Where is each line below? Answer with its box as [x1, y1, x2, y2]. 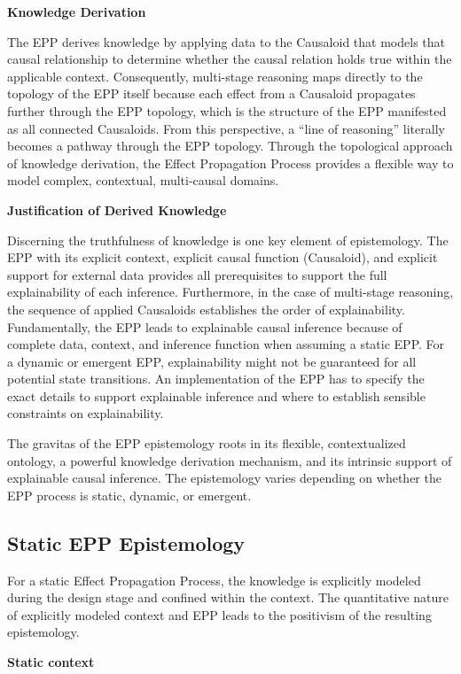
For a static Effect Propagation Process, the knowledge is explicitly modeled [7, 570, 421, 589]
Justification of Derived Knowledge [7, 200, 227, 219]
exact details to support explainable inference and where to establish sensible [7, 386, 426, 405]
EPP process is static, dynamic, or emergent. [7, 485, 252, 504]
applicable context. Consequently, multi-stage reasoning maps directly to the [7, 66, 423, 85]
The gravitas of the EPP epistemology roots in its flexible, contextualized [7, 434, 406, 453]
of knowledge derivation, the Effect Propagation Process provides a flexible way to [7, 153, 454, 172]
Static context [7, 653, 95, 671]
